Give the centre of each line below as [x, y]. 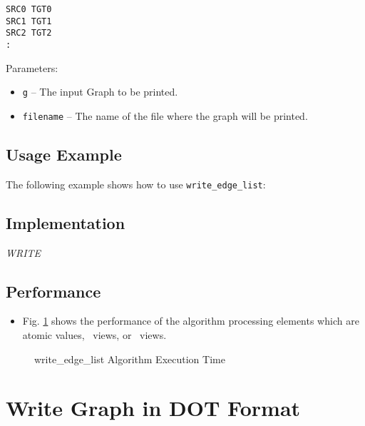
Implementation [66, 222]
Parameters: [32, 67]
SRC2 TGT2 [29, 33]
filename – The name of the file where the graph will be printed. [165, 115]
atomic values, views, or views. [94, 334]
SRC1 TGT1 [29, 21]
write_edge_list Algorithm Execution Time [130, 359]
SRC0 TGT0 [29, 9]
